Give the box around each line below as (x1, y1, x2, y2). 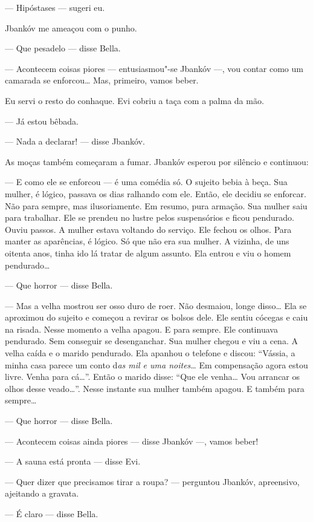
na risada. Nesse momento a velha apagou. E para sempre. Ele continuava (5, 322, 278, 335)
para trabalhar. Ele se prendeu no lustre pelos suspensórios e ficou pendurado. (5, 211, 294, 224)
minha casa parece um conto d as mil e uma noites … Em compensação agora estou (5, 358, 308, 371)
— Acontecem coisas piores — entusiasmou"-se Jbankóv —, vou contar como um (5, 62, 303, 74)
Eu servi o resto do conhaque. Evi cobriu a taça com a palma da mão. (5, 94, 264, 106)
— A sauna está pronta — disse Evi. (5, 455, 141, 468)
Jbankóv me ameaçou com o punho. (5, 21, 137, 34)
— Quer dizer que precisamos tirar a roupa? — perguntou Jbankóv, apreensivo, (5, 475, 300, 488)
